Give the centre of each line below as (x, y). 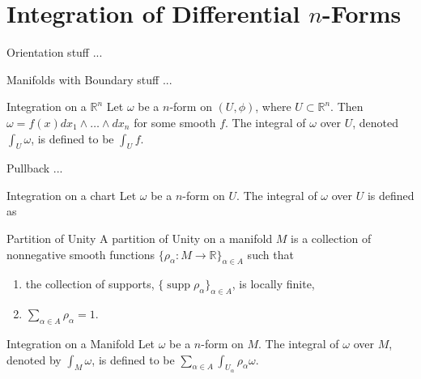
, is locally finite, (273, 284)
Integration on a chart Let (72, 195)
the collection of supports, (90, 284)
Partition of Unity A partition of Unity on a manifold (140, 238)
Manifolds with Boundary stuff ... (89, 79)
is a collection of (331, 238)
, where (273, 106)
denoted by (34, 359)
